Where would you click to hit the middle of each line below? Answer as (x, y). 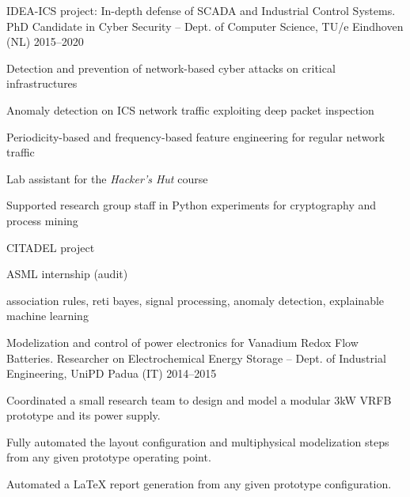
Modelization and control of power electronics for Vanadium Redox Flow (182, 342)
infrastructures (42, 83)
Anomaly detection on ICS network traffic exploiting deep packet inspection (190, 109)
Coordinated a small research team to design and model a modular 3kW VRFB (199, 399)
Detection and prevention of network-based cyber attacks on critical (171, 68)
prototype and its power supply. (84, 415)
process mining (42, 220)
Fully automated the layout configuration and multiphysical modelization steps (198, 441)
